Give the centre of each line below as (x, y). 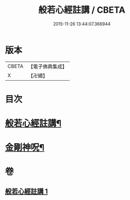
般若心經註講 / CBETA (82, 10)
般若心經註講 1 (27, 191)
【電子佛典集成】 (47, 67)
